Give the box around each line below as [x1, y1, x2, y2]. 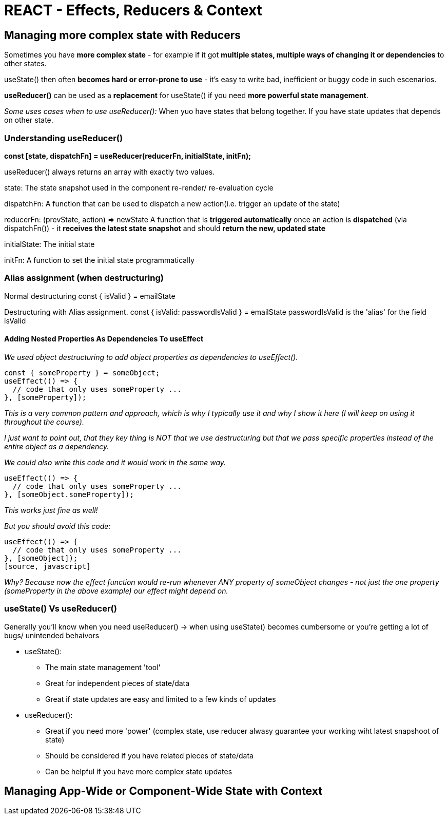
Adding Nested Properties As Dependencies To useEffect [4, 334, 204, 344]
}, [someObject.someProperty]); [4, 490, 134, 499]
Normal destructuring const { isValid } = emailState [4, 291, 176, 300]
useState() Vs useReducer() [4, 603, 117, 614]
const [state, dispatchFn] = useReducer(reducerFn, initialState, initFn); [4, 151, 251, 160]
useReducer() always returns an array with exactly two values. [4, 167, 215, 176]
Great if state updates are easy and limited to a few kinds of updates [45, 694, 276, 703]
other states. [4, 59, 47, 68]
